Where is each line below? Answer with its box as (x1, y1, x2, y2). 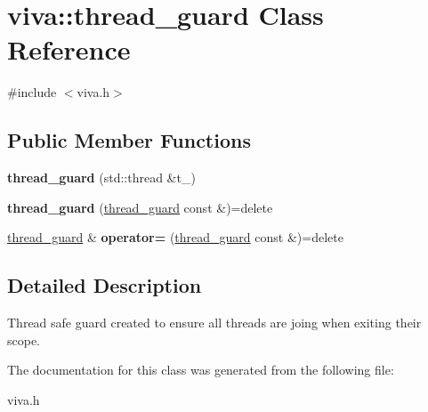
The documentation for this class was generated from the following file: (7, 360, 394, 379)
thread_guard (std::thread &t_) (7, 168, 196, 187)
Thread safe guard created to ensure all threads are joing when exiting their (7, 313, 422, 332)
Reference (7, 31, 131, 68)
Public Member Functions (7, 126, 251, 154)
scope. (7, 330, 41, 349)
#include (7, 83, 57, 101)
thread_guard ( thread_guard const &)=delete (7, 198, 273, 216)
